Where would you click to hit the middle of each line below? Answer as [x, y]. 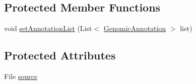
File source [21, 76]
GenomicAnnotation [135, 28]
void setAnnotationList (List [48, 28]
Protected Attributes [60, 55]
